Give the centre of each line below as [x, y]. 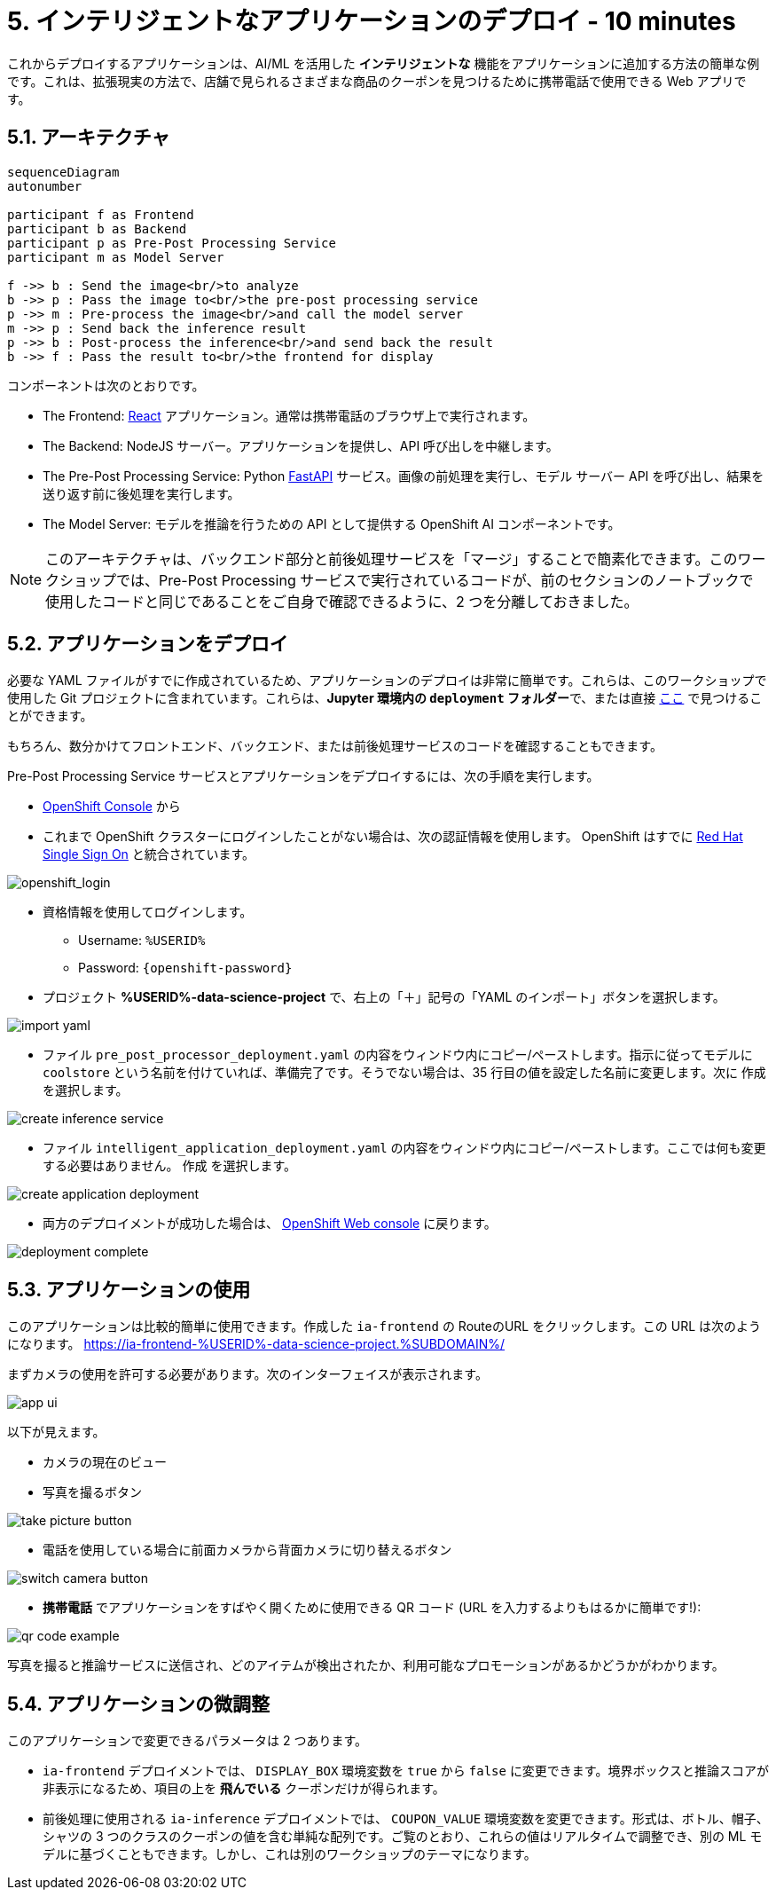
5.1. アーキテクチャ [89, 138]
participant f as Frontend [101, 214]
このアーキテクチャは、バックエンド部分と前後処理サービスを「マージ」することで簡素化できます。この [392, 559]
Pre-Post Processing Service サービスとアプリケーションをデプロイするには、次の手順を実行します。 [303, 776]
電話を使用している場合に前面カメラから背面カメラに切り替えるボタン [247, 1550]
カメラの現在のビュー [105, 1462]
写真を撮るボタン [92, 1492]
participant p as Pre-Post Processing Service [172, 243]
